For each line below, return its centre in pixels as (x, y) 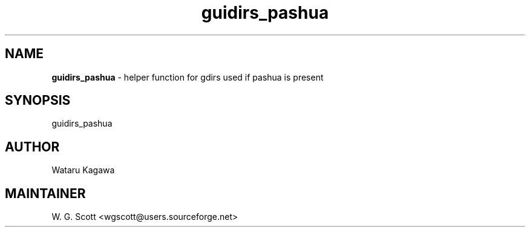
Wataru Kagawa (83, 170)
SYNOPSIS (38, 101)
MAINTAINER (45, 193)
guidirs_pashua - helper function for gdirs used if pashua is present (188, 77)
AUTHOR (32, 147)
